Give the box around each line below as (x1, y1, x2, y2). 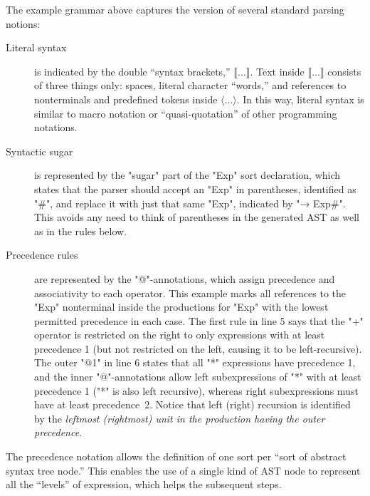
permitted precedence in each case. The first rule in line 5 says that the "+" (34, 313, 364, 328)
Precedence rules (6, 247, 78, 262)
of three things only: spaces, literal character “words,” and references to (34, 78, 347, 93)
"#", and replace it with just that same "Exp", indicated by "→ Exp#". (34, 195, 346, 210)
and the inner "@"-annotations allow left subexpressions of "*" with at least (34, 369, 361, 384)
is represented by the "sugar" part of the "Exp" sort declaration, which (34, 167, 341, 182)
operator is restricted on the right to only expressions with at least (34, 327, 325, 342)
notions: (6, 16, 41, 31)
